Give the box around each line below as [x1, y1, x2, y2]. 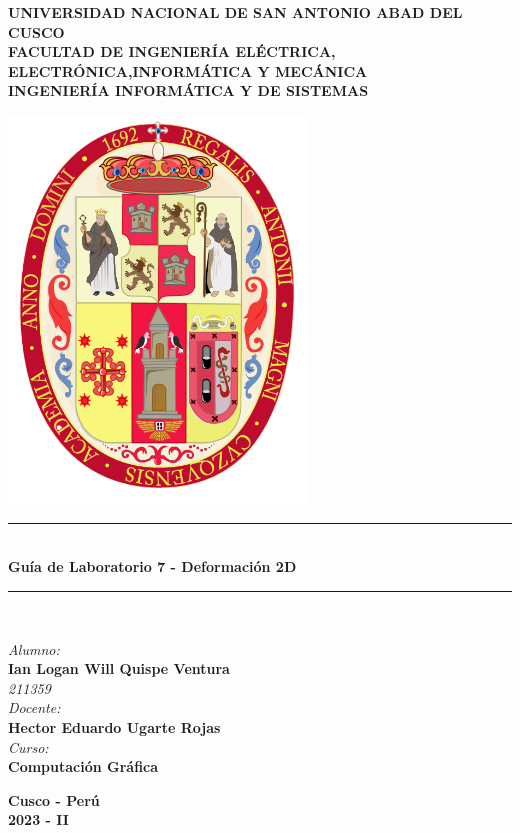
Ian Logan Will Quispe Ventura [8, 658, 230, 679]
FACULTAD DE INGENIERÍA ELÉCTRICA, [8, 41, 336, 62]
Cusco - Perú [8, 789, 100, 810]
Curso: [8, 736, 49, 757]
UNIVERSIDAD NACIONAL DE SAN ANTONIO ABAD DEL [8, 2, 463, 22]
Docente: [8, 697, 61, 718]
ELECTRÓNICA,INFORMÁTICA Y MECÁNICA [8, 60, 368, 81]
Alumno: [8, 638, 60, 659]
